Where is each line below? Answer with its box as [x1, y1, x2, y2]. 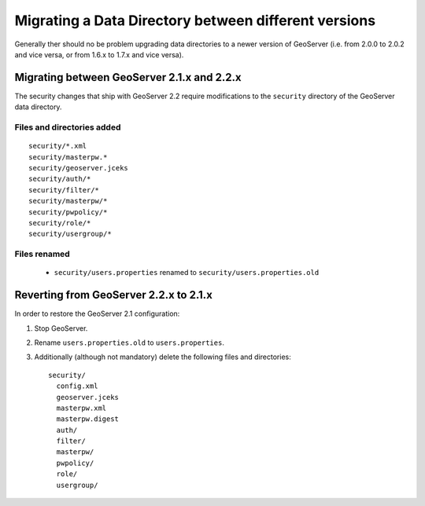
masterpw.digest [56, 415, 120, 423]
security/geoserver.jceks [28, 163, 129, 172]
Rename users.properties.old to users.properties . [34, 338, 224, 347]
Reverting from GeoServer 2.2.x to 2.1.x [14, 288, 213, 302]
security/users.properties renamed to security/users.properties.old [54, 268, 320, 277]
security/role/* [28, 218, 91, 227]
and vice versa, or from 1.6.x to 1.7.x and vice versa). [14, 49, 184, 59]
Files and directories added [14, 122, 121, 133]
